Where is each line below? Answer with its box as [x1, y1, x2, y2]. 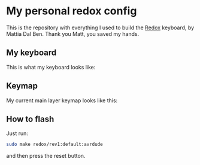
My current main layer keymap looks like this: [6, 97, 118, 104]
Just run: [6, 130, 29, 137]
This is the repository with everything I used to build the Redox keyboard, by [6, 24, 195, 31]
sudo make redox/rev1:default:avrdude [6, 142, 103, 148]
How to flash [6, 114, 54, 124]
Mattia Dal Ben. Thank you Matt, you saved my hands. [6, 30, 140, 37]
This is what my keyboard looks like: [6, 63, 96, 71]
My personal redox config [6, 4, 137, 18]
